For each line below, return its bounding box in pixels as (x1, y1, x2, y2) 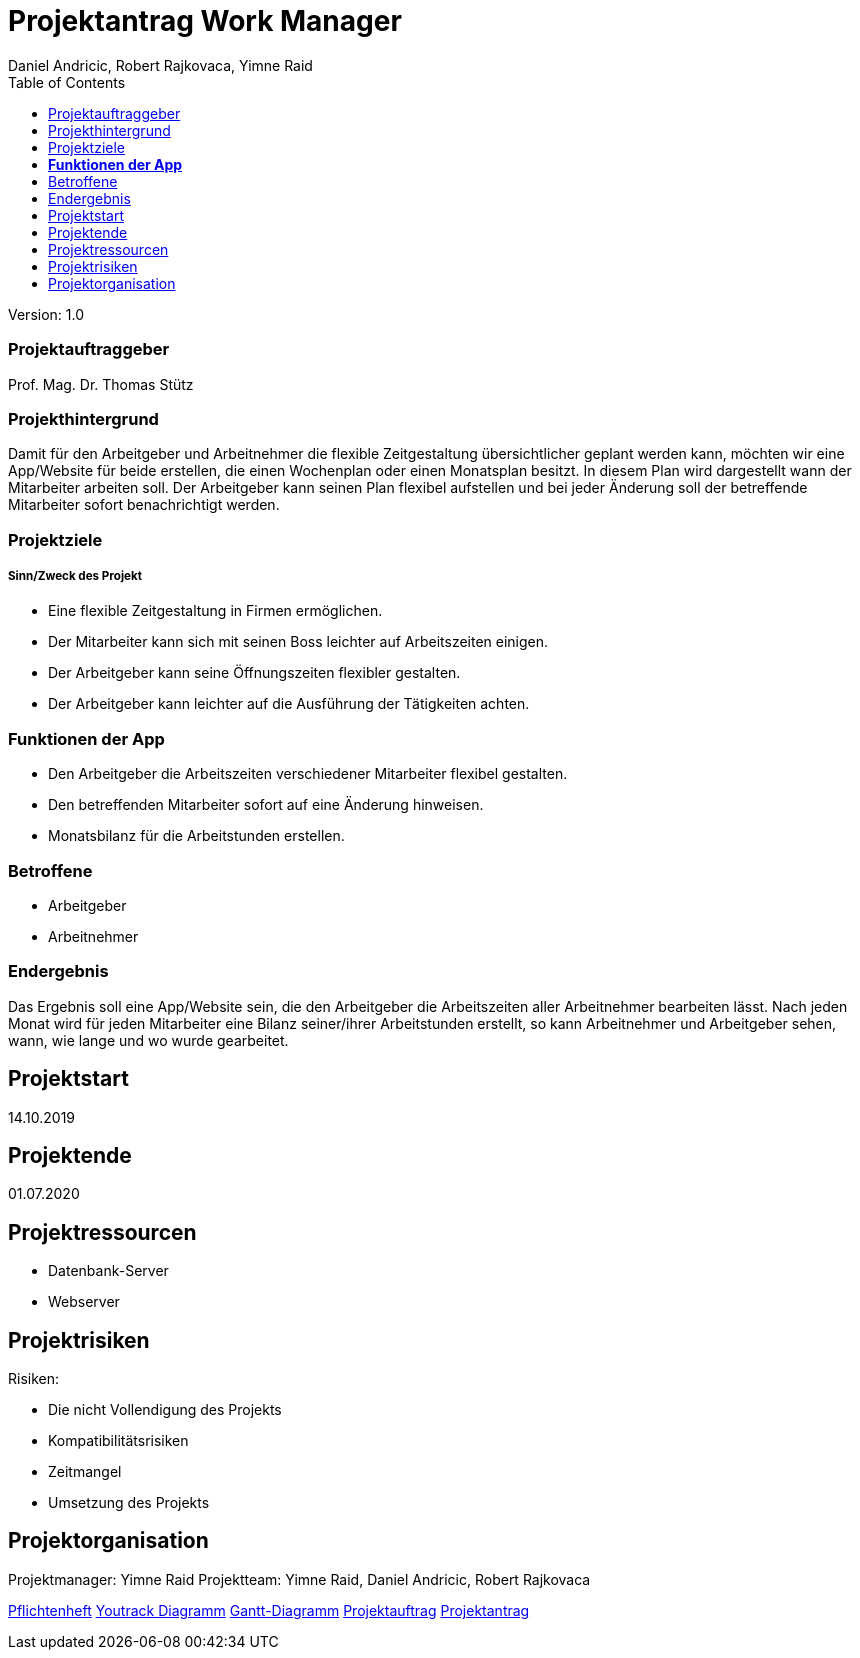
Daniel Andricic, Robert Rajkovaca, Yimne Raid (8, 56, 313, 74)
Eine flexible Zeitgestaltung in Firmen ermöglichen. (48, 602, 383, 620)
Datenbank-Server (48, 1262, 169, 1280)
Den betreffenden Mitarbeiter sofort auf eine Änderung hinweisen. (48, 796, 484, 814)
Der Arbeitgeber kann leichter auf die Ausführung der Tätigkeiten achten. (48, 695, 530, 713)
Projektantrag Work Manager (8, 4, 402, 38)
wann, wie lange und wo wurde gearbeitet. (8, 1031, 289, 1049)
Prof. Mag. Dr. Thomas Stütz (8, 375, 194, 393)
